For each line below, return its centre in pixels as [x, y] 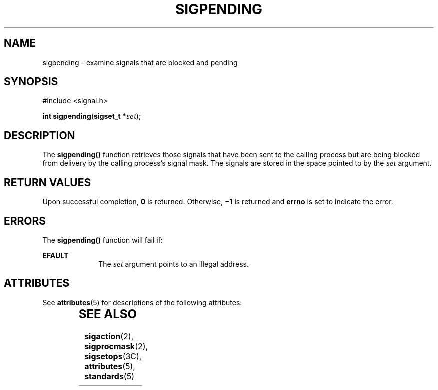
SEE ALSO [108, 314]
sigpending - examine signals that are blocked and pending [140, 62]
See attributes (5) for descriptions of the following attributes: [142, 302]
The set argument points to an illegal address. [174, 264]
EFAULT [56, 255]
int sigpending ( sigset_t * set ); [92, 116]
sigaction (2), [109, 336]
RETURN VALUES [48, 182]
